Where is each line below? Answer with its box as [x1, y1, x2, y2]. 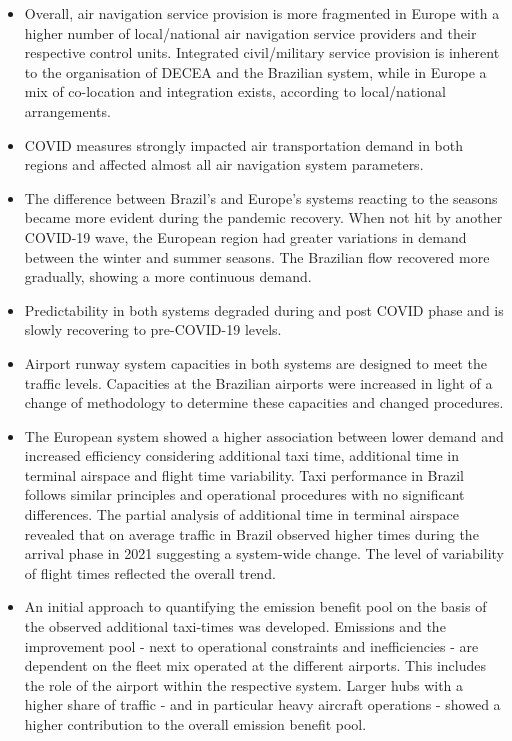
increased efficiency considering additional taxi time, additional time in [24, 445, 460, 466]
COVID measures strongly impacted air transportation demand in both [24, 134, 464, 155]
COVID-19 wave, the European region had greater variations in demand [24, 226, 467, 247]
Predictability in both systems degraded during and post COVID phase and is [24, 299, 504, 320]
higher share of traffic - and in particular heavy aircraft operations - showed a [24, 694, 501, 715]
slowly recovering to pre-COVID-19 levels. [24, 319, 282, 340]
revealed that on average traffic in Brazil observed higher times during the [24, 523, 479, 544]
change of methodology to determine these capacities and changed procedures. [24, 392, 504, 413]
